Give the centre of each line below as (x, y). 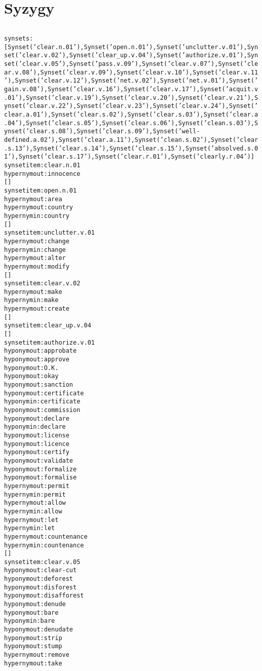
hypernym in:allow (33, 511)
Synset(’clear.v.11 (226, 72)
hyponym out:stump (33, 646)
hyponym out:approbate (41, 351)
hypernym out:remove (37, 655)
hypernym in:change (35, 250)
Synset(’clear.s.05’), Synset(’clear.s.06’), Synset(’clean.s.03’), (140, 123)
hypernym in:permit (35, 494)
